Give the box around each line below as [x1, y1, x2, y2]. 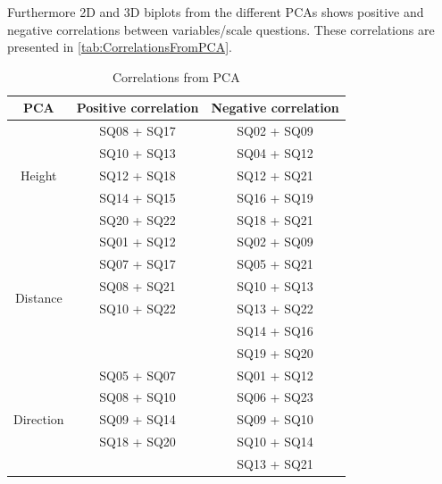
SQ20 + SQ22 [99, 210, 176, 229]
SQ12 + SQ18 [99, 165, 176, 184]
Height [21, 165, 57, 184]
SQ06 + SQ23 [237, 388, 313, 406]
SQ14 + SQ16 [237, 321, 313, 339]
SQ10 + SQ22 [99, 298, 176, 317]
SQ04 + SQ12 [237, 144, 313, 163]
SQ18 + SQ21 [237, 210, 313, 229]
